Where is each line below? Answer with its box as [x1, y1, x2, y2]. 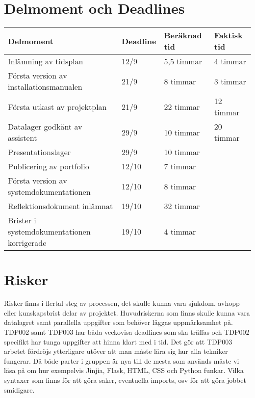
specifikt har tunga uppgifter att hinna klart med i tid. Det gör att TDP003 [4, 336, 232, 346]
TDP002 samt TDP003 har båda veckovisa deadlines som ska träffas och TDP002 [4, 327, 250, 337]
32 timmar [164, 200, 200, 212]
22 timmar [164, 101, 200, 112]
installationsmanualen [8, 81, 82, 93]
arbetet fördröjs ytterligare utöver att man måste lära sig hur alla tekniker [4, 346, 228, 356]
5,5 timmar [164, 55, 202, 67]
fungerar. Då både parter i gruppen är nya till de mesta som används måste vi [4, 355, 239, 366]
